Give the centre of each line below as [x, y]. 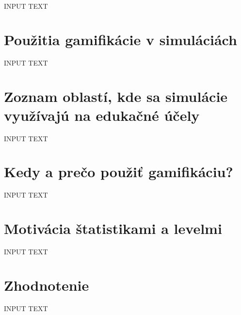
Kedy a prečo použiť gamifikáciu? [119, 172]
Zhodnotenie [47, 285]
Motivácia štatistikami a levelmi [113, 228]
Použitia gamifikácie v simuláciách [120, 39]
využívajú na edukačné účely [102, 115]
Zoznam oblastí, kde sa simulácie [116, 96]
